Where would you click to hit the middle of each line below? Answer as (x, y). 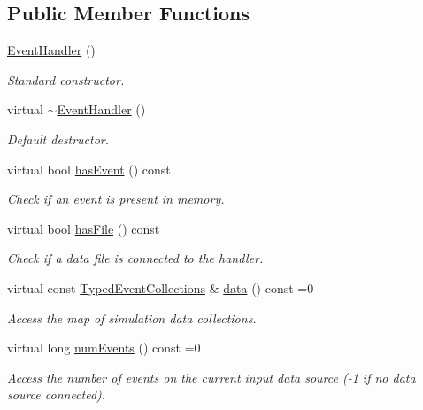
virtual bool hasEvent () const (89, 169)
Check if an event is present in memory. (116, 199)
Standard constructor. (66, 79)
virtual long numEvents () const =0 (104, 348)
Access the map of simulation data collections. (132, 317)
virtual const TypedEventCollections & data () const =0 (161, 287)
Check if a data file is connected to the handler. (135, 258)
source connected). (57, 395)
